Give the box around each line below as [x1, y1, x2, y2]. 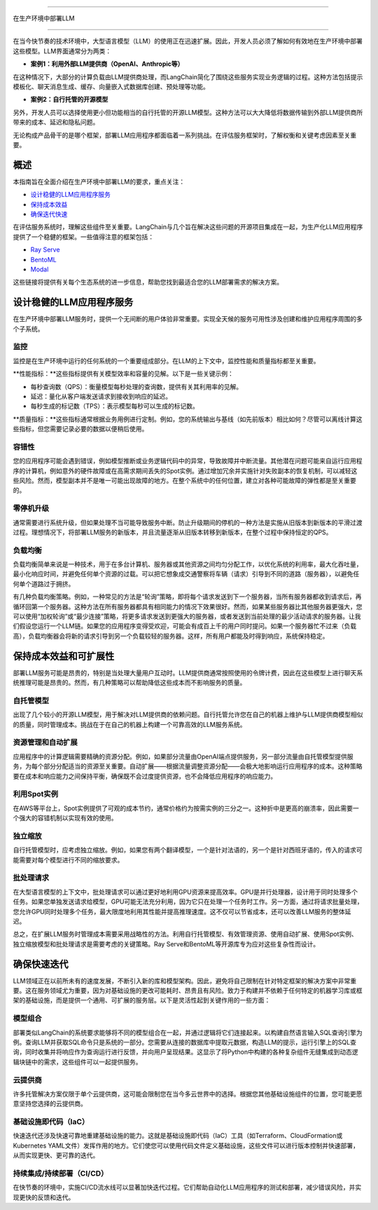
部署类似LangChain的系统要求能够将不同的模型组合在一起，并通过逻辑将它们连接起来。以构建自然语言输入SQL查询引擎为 [13, 1028, 363, 1037]
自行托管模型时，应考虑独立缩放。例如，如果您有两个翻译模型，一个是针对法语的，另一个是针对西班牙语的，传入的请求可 [13, 845, 363, 855]
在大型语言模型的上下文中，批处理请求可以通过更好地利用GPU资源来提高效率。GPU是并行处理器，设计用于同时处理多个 [13, 888, 358, 896]
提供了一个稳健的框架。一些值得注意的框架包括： [13, 232, 154, 241]
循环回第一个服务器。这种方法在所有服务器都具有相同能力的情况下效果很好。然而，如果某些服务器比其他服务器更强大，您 [13, 602, 363, 611]
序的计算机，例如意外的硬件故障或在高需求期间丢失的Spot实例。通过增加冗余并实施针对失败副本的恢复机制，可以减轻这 [13, 466, 358, 475]
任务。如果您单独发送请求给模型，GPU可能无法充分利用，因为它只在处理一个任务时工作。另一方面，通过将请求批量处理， [13, 897, 363, 906]
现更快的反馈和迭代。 [13, 1192, 75, 1202]
